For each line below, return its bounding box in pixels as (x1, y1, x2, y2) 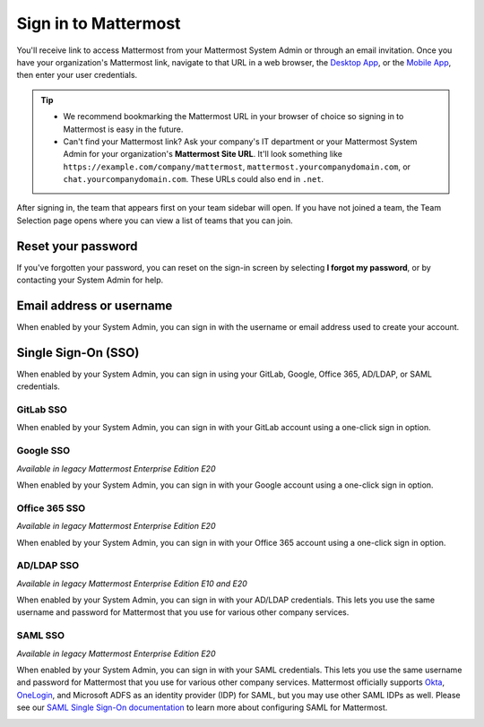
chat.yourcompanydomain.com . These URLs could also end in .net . (63, 174, 324, 185)
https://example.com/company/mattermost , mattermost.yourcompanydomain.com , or (63, 161, 411, 172)
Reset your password (16, 238, 138, 254)
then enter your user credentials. (16, 70, 138, 81)
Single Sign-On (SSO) (16, 345, 140, 360)
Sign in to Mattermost (16, 13, 181, 33)
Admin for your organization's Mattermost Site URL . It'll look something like (63, 149, 342, 160)
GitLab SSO (16, 403, 67, 416)
